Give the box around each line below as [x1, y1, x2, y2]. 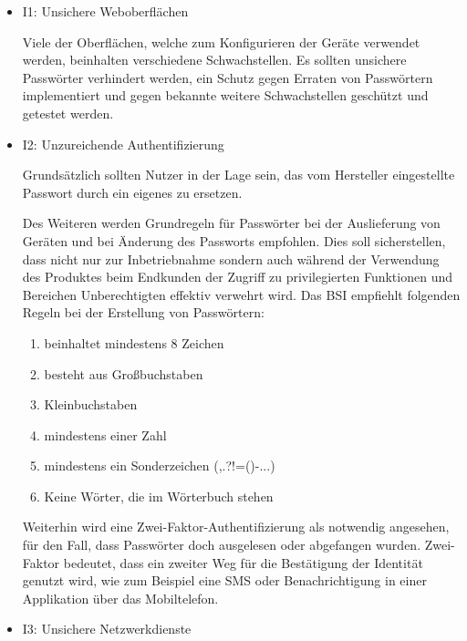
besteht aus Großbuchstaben [44, 364, 203, 383]
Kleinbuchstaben [44, 395, 138, 414]
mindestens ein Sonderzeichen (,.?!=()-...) [44, 456, 275, 475]
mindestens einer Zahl [44, 425, 167, 444]
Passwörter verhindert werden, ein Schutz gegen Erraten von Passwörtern [22, 67, 433, 87]
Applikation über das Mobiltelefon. [22, 588, 219, 607]
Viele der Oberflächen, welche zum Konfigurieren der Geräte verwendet [22, 32, 420, 51]
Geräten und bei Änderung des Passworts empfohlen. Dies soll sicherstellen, [22, 231, 446, 250]
